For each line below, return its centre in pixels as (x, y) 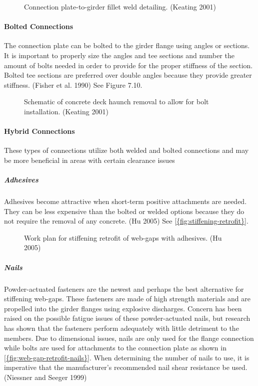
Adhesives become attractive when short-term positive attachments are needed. (125, 201)
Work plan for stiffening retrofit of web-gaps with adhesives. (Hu (123, 237)
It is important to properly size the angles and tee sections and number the (119, 55)
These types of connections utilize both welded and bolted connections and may (126, 150)
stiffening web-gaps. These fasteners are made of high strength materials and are (127, 299)
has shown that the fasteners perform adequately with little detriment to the (121, 328)
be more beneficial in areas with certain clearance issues (89, 160)
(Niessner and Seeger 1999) (45, 377)
